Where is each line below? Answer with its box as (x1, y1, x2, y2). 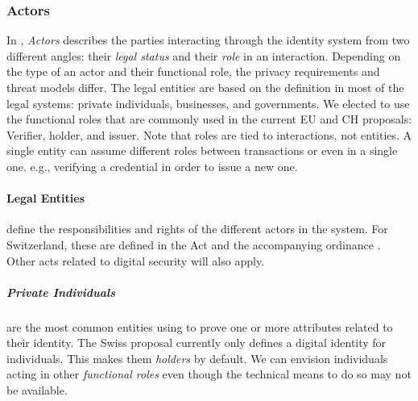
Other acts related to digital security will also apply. (6, 252, 265, 269)
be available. (6, 382, 68, 399)
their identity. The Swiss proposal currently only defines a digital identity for (6, 334, 387, 351)
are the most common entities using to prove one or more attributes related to (6, 318, 393, 335)
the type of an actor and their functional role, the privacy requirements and (6, 63, 380, 80)
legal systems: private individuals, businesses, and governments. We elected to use (6, 94, 410, 111)
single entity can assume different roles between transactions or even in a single (6, 142, 398, 159)
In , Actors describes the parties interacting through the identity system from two (6, 31, 410, 48)
